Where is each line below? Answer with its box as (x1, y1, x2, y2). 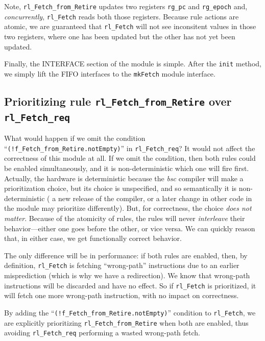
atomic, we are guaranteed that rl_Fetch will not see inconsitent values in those (4, 21, 256, 32)
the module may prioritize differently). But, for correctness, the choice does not (4, 203, 252, 213)
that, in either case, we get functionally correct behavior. (4, 233, 182, 243)
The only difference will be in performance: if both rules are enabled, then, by (4, 250, 248, 260)
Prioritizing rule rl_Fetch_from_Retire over (4, 93, 232, 109)
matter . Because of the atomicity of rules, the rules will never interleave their (4, 213, 245, 224)
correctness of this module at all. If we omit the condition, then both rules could (4, 153, 256, 163)
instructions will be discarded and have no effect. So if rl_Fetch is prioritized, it (4, 280, 256, 290)
